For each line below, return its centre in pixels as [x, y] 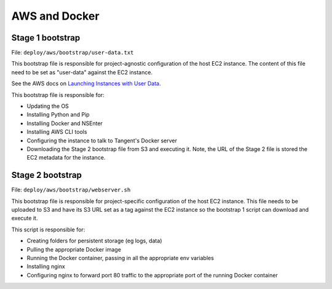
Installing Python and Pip [58, 115]
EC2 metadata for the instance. [66, 158]
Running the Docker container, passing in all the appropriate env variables [121, 258]
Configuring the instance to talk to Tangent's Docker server [102, 141]
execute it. [25, 218]
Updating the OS [48, 106]
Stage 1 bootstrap [46, 38]
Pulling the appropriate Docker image [74, 249]
